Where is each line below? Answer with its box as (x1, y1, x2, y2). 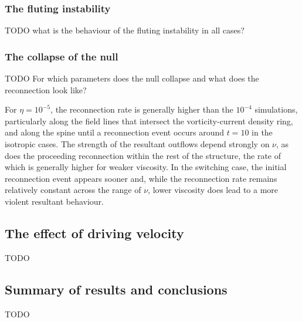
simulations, (255, 103, 298, 116)
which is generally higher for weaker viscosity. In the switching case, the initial (5, 161, 287, 173)
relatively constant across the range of (5, 184, 141, 196)
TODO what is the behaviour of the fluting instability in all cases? (5, 24, 245, 36)
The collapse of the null (5, 49, 118, 63)
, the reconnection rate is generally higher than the (50, 103, 233, 116)
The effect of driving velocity (5, 223, 184, 242)
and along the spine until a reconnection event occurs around (5, 126, 225, 138)
